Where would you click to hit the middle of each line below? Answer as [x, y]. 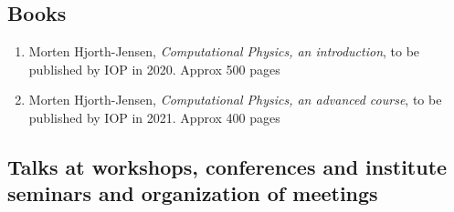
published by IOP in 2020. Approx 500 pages [154, 69]
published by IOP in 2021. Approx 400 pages [154, 117]
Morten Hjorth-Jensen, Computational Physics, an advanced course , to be [235, 100]
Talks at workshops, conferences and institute [227, 166]
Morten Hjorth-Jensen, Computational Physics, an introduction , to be [224, 51]
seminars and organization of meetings [193, 193]
